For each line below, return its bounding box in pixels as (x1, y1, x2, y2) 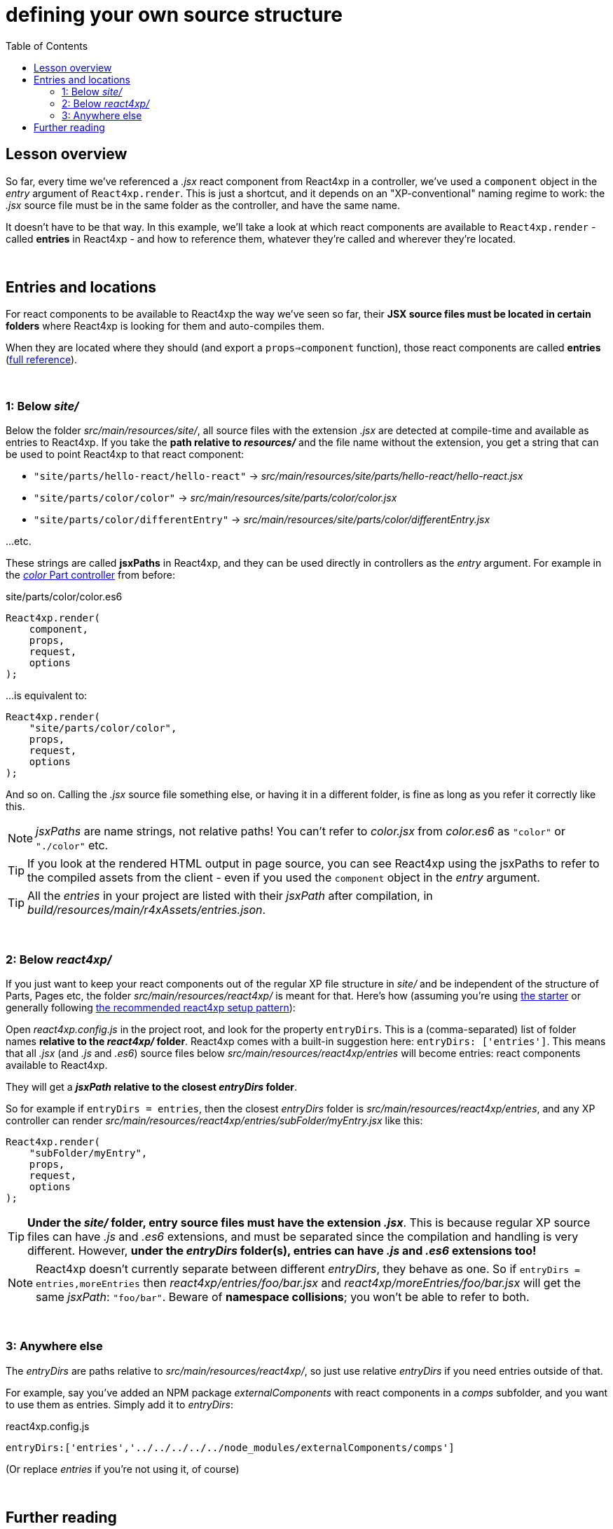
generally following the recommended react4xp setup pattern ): (6, 1001, 296, 1013)
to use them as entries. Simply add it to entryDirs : (6, 1398, 233, 1410)
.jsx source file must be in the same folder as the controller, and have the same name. (6, 198, 401, 211)
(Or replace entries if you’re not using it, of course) (6, 1462, 240, 1475)
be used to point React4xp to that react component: (6, 448, 244, 461)
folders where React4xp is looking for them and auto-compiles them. (6, 320, 325, 332)
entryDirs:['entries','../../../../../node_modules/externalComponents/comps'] (6, 1441, 455, 1453)
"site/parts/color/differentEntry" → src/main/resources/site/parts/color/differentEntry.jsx (34, 513, 490, 526)
